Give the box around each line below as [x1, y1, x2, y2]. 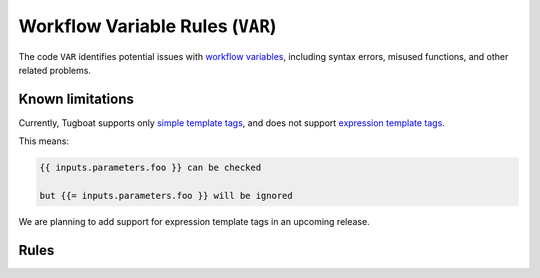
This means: [18, 135, 70, 147]
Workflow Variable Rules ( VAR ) [18, 15, 277, 37]
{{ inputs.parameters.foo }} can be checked [39, 162, 262, 174]
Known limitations [18, 90, 134, 107]
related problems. [18, 64, 92, 76]
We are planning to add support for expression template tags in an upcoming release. [18, 215, 370, 227]
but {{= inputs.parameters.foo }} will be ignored [39, 190, 294, 201]
